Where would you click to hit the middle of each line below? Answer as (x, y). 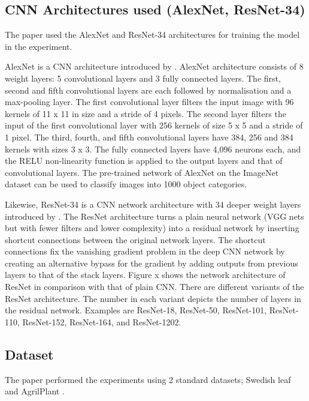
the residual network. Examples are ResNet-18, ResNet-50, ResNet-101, (136, 310)
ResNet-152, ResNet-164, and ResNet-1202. (102, 321)
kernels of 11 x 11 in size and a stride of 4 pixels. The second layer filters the (146, 113)
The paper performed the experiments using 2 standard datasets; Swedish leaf (148, 379)
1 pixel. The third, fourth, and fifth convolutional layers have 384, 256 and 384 (149, 137)
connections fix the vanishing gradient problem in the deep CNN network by (145, 251)
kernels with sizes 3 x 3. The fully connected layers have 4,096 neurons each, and (153, 149)
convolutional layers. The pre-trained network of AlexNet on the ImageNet (142, 172)
